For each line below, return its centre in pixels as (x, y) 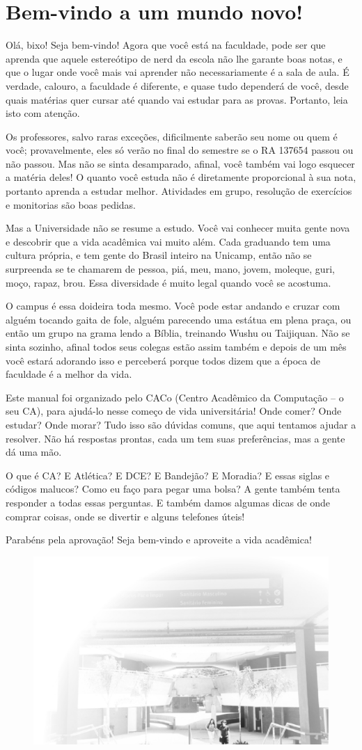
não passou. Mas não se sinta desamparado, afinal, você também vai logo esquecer (180, 163)
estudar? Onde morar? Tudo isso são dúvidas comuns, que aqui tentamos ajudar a (181, 424)
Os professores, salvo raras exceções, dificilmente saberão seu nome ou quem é (172, 136)
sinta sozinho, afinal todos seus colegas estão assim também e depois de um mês (176, 346)
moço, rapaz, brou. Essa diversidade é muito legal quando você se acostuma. (168, 282)
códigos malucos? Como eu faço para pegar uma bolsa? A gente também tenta (173, 489)
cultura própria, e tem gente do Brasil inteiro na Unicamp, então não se (159, 255)
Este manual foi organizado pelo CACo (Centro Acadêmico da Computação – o (175, 397)
